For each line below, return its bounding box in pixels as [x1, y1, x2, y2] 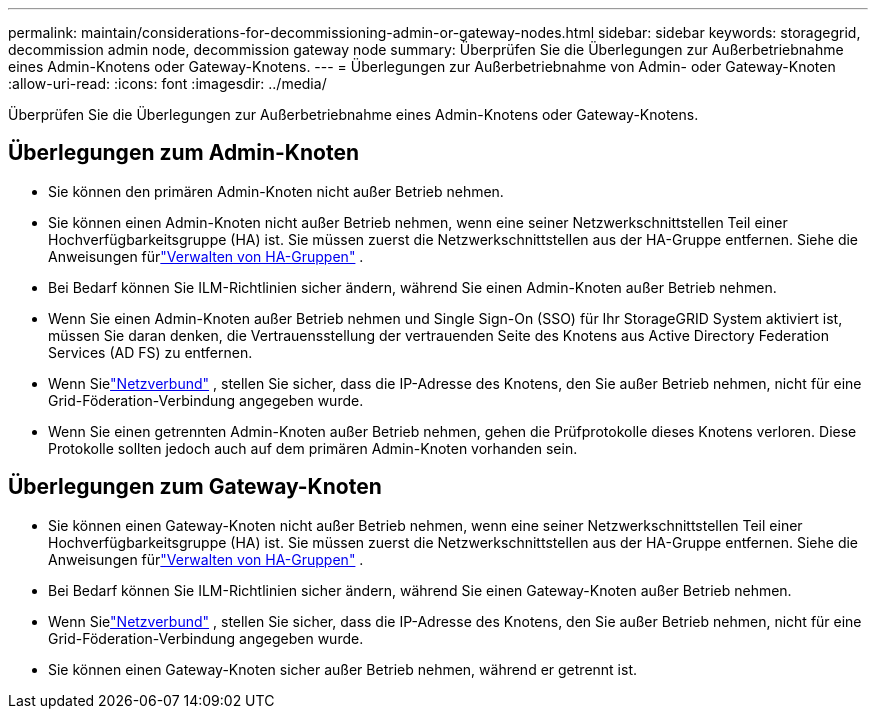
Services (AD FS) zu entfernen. [48, 343, 253, 361]
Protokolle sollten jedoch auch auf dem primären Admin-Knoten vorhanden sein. [48, 439, 578, 457]
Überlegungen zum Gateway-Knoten [8, 474, 382, 500]
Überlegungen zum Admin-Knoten [8, 140, 359, 166]
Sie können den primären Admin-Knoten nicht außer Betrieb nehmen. [48, 182, 504, 200]
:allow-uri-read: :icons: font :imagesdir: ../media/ [8, 75, 327, 92]
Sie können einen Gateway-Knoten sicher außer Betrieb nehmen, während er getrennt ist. [48, 660, 638, 678]
